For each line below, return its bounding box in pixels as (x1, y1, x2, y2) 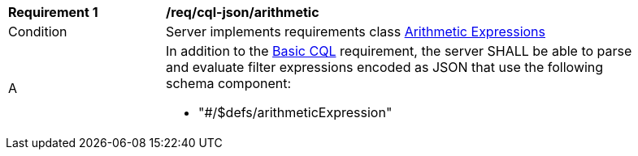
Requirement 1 (8, 4, 98, 20)
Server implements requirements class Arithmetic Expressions (166, 23, 545, 40)
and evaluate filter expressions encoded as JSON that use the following (166, 59, 604, 75)
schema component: (166, 75, 292, 91)
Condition (8, 23, 67, 40)
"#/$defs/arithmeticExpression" (198, 104, 393, 120)
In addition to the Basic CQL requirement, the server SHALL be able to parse (166, 43, 632, 59)
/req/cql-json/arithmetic (166, 4, 319, 20)
